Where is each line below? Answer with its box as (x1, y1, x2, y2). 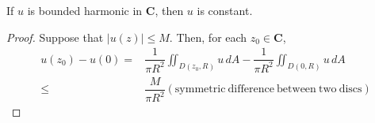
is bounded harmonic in (27, 2, 143, 18)
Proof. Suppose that (6, 28, 104, 45)
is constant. (197, 2, 253, 18)
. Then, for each (169, 28, 247, 45)
